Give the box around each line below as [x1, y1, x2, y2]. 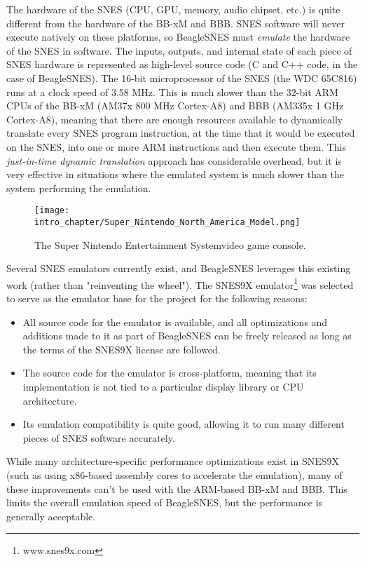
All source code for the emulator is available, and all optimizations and [22, 314, 328, 329]
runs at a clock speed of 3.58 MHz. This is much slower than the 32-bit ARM [6, 84, 338, 99]
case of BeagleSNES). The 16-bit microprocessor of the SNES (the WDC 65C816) [6, 70, 357, 85]
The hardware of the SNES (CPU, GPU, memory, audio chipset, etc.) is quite [6, 2, 340, 16]
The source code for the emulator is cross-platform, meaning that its [22, 365, 317, 380]
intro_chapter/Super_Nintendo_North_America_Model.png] [34, 217, 301, 227]
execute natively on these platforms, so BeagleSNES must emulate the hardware [6, 29, 350, 44]
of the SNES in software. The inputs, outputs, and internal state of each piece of [6, 43, 352, 58]
